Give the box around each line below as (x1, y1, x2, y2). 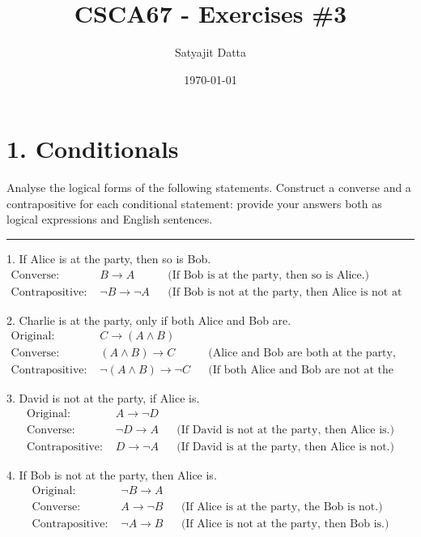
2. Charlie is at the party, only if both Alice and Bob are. (6, 311, 291, 328)
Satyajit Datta (174, 44, 247, 61)
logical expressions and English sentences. (6, 211, 213, 228)
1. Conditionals (6, 132, 179, 165)
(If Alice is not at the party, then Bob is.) (181, 518, 389, 530)
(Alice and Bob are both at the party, (208, 347, 396, 360)
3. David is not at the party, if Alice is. (6, 390, 200, 407)
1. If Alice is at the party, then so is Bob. (6, 250, 211, 267)
